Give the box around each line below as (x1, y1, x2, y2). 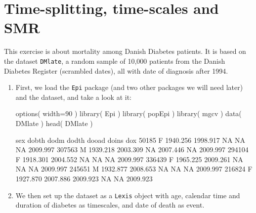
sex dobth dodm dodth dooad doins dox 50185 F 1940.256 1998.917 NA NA (15, 134, 246, 145)
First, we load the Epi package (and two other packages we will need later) (15, 82, 243, 92)
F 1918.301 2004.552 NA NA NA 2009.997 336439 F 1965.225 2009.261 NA (15, 154, 243, 164)
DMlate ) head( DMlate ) (15, 118, 93, 128)
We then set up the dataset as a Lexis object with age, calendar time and (15, 190, 240, 200)
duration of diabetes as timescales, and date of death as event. (15, 200, 205, 210)
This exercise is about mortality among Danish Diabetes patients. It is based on (4, 46, 246, 56)
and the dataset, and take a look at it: (15, 91, 131, 102)
